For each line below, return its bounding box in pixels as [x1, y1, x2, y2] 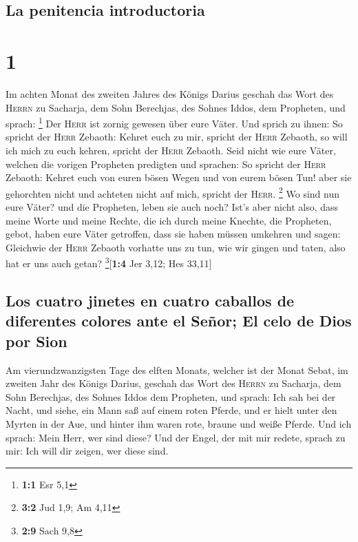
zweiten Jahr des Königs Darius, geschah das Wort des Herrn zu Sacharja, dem [6, 376, 341, 390]
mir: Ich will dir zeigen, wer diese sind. [6, 444, 169, 458]
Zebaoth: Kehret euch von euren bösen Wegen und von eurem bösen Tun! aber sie [6, 170, 352, 185]
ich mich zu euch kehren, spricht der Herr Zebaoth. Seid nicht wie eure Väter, [6, 143, 336, 157]
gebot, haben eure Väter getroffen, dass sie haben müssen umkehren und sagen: [6, 227, 341, 241]
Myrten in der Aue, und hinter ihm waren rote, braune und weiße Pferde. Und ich [6, 416, 352, 430]
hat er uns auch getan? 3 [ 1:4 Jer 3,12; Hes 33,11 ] [6, 254, 212, 270]
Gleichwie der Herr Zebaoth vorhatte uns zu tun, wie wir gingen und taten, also [6, 240, 346, 254]
